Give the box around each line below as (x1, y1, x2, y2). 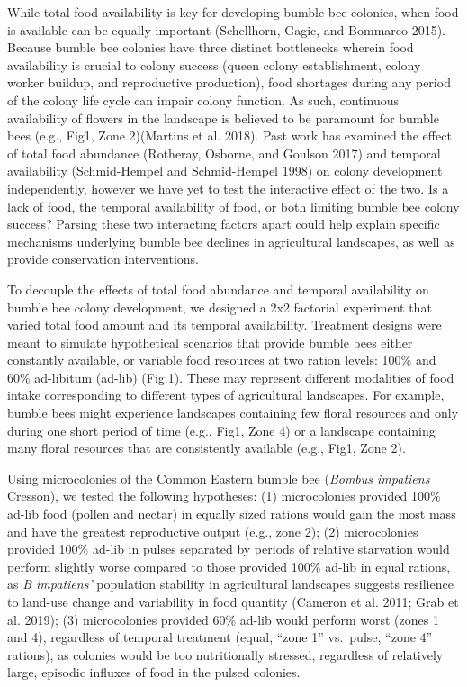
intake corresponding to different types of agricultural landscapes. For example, (7, 385, 445, 404)
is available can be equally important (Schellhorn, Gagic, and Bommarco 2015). (7, 20, 446, 39)
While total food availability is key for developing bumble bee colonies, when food (7, 3, 459, 21)
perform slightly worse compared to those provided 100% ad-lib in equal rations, (7, 556, 451, 575)
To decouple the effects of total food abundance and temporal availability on (7, 279, 429, 298)
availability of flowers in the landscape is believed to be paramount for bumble (7, 108, 439, 127)
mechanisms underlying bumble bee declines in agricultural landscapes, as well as (7, 231, 455, 250)
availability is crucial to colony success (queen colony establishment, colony (7, 55, 421, 74)
